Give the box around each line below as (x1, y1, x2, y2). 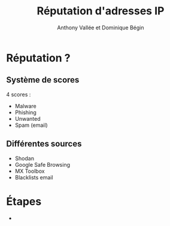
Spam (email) (14, 121, 48, 129)
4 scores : (6, 91, 31, 98)
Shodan (14, 154, 35, 162)
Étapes (6, 194, 42, 208)
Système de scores (6, 75, 80, 85)
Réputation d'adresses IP (37, 4, 165, 18)
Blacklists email (14, 173, 53, 181)
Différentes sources (6, 139, 82, 149)
